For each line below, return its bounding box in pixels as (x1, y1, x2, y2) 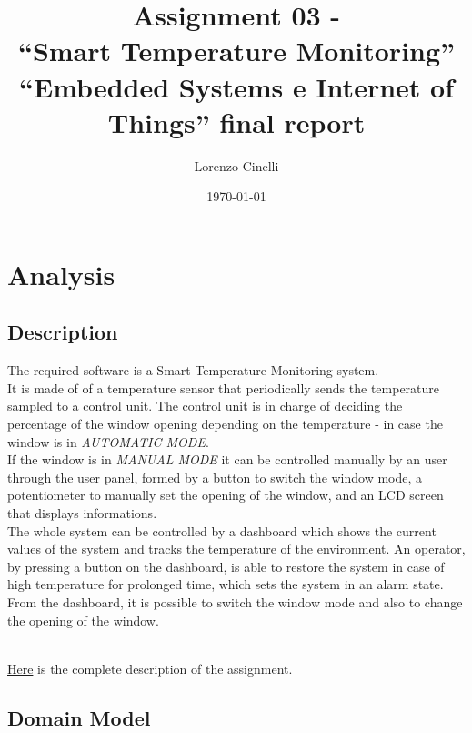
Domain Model (7, 703, 151, 731)
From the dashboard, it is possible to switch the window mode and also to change (7, 592, 463, 611)
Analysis (7, 255, 115, 292)
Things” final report (107, 103, 366, 140)
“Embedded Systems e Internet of (19, 67, 454, 105)
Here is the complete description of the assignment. (7, 658, 293, 677)
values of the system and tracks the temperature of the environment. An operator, (7, 539, 466, 558)
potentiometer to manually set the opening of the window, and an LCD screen (7, 485, 444, 504)
